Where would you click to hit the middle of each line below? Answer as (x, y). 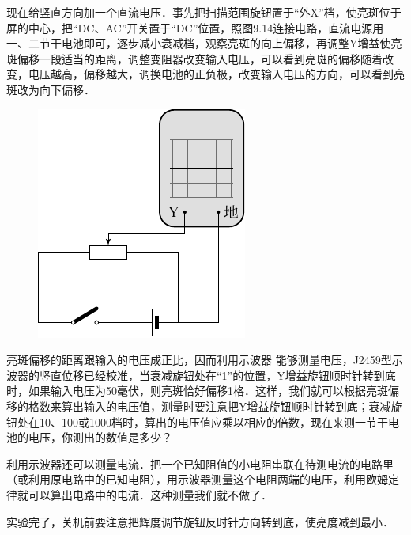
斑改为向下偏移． (51, 89)
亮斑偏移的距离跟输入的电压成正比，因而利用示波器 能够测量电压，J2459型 (199, 360)
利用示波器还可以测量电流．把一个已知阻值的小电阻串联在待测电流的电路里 (200, 463)
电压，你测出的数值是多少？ (100, 437)
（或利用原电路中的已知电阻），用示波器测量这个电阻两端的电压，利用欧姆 (197, 479)
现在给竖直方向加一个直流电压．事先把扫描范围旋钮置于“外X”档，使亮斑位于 (204, 12)
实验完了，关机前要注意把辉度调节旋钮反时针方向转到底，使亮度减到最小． (200, 521)
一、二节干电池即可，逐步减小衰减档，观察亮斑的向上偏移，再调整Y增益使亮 (204, 43)
